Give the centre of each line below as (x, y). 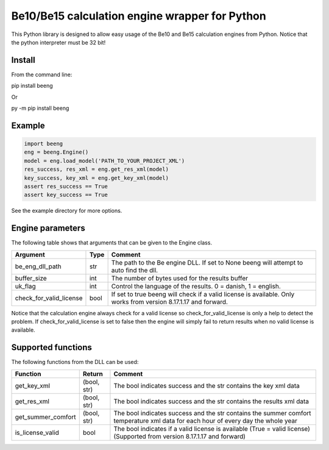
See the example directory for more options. (67, 211)
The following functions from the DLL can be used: (75, 362)
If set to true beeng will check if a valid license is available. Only (203, 294)
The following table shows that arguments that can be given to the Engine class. (112, 243)
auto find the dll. (135, 270)
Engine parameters (48, 228)
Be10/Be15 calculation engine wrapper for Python (139, 16)
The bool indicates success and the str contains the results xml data (211, 401)
